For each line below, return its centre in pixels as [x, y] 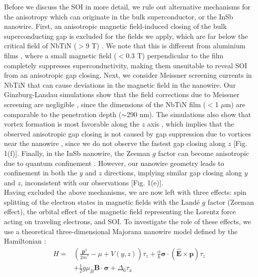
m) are [235, 104]
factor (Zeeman [231, 202]
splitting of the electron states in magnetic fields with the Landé [102, 202]
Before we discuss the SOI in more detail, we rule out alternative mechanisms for [127, 6]
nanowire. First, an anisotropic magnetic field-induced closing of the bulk [115, 26]
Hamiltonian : [25, 241]
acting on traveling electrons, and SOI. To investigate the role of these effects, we [128, 221]
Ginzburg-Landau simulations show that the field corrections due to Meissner [122, 94]
